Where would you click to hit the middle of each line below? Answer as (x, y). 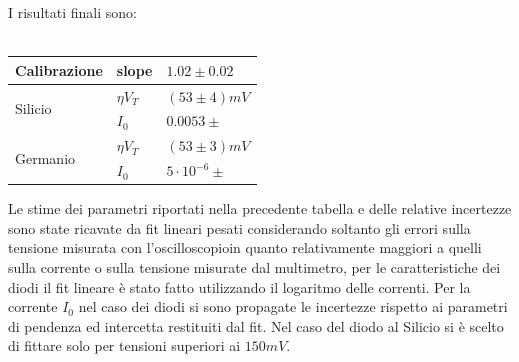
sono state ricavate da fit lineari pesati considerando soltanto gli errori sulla (239, 227)
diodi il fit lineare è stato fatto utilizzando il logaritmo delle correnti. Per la (239, 286)
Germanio (45, 157)
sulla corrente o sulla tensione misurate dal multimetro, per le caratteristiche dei (254, 266)
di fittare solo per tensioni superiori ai (124, 345)
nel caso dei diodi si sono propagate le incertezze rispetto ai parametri (293, 306)
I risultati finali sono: (72, 12)
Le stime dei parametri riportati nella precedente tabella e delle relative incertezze (260, 208)
